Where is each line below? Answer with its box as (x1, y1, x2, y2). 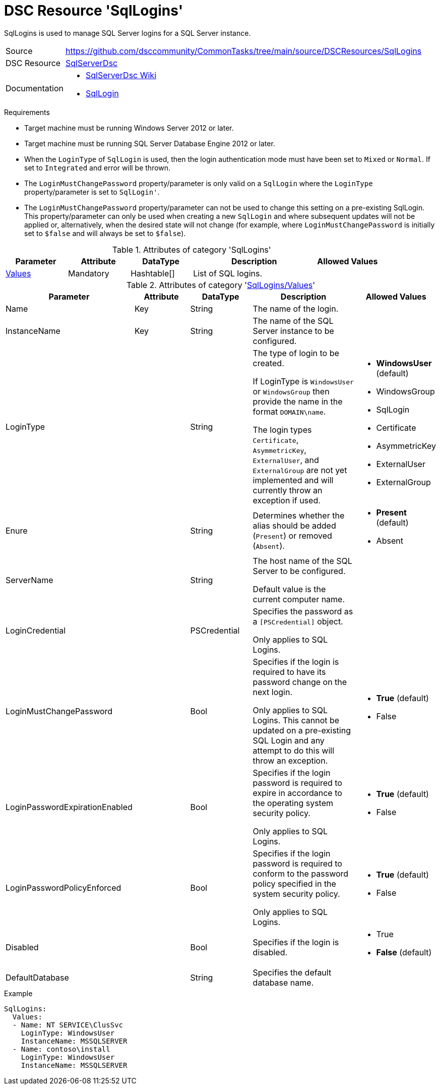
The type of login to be (253, 348, 339, 358)
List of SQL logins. (193, 268, 263, 278)
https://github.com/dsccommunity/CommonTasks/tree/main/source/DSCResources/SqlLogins (66, 45, 422, 56)
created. (253, 358, 284, 368)
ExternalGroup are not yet (253, 465, 347, 475)
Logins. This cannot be (253, 715, 340, 725)
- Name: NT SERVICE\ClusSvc (12, 1020, 123, 1029)
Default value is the (253, 584, 326, 594)
